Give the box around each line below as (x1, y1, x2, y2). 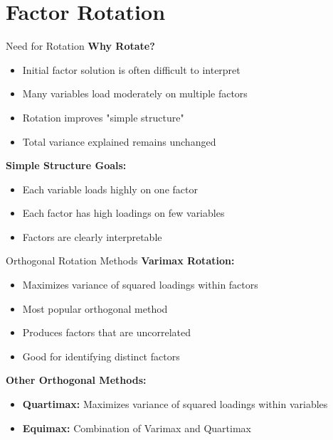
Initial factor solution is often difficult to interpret (22, 62, 240, 77)
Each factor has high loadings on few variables (22, 205, 225, 220)
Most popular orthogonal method (22, 301, 168, 316)
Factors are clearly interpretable (22, 229, 162, 244)
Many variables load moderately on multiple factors (22, 86, 248, 101)
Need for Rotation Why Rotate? (6, 38, 155, 53)
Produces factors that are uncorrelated (22, 325, 191, 340)
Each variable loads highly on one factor (22, 181, 198, 196)
